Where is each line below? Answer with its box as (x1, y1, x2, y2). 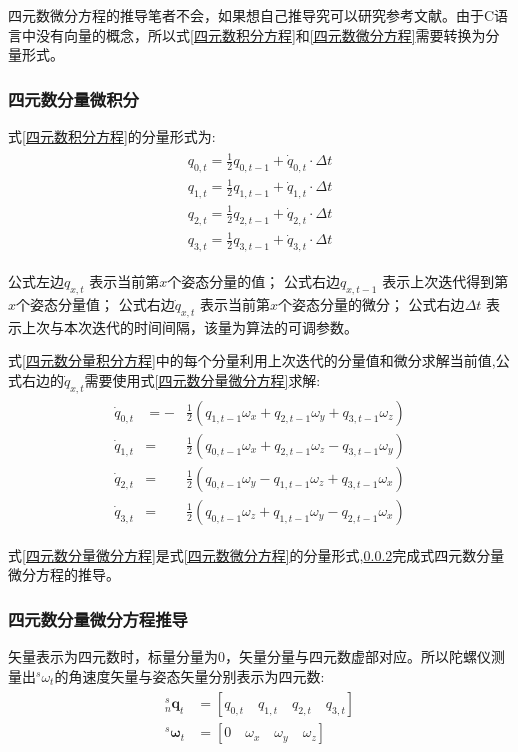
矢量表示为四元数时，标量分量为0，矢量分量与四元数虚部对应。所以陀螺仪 (8, 646, 491, 667)
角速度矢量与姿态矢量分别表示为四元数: (68, 665, 325, 686)
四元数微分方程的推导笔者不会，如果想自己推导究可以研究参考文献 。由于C (8, 5, 495, 25)
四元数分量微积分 (8, 86, 139, 111)
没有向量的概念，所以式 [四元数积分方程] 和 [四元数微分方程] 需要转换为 (35, 24, 486, 45)
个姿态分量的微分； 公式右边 (277, 293, 465, 314)
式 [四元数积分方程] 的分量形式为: (8, 126, 216, 146)
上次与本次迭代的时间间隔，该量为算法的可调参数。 (21, 316, 358, 337)
